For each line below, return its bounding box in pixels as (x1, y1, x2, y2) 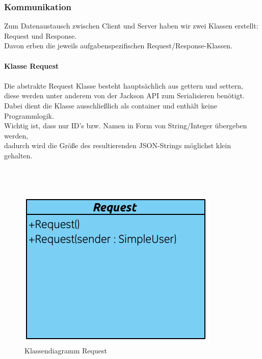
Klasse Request (4, 60, 59, 71)
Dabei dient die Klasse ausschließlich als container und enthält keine (4, 100, 217, 111)
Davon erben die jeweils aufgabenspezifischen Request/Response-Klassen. (4, 40, 233, 51)
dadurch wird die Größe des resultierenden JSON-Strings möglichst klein (4, 140, 231, 151)
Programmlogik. (4, 110, 54, 121)
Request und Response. (4, 30, 77, 41)
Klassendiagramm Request (24, 345, 107, 355)
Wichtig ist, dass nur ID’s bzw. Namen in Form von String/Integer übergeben (4, 120, 247, 131)
